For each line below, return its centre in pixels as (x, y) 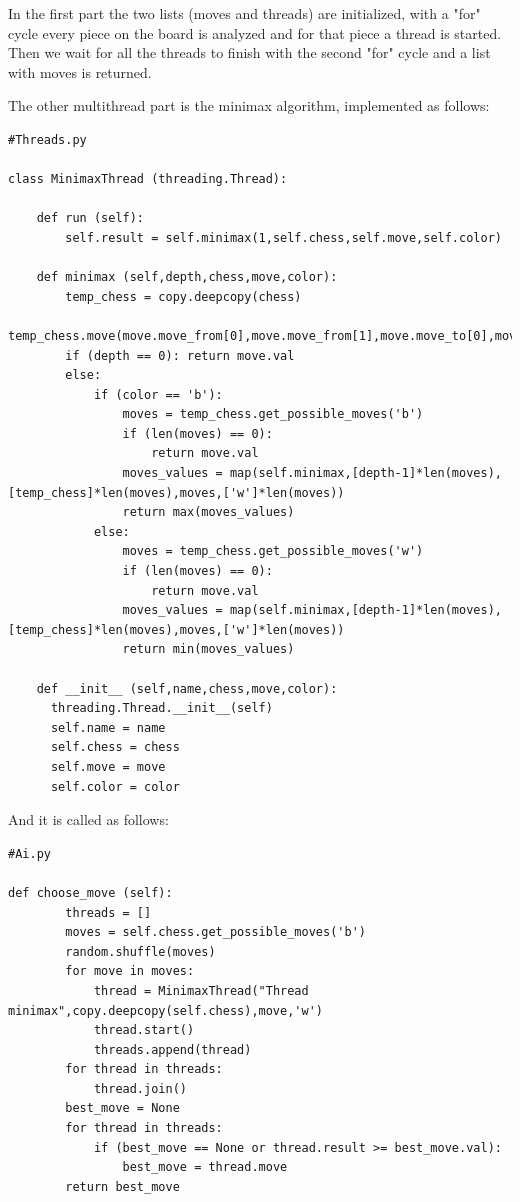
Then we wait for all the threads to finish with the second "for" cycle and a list (249, 52)
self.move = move (108, 766)
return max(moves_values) (208, 512)
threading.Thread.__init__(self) (161, 708)
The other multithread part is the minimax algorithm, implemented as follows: (249, 105)
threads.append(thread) (172, 1049)
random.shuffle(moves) (140, 951)
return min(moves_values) (208, 649)
